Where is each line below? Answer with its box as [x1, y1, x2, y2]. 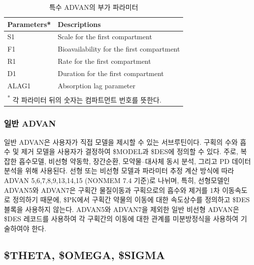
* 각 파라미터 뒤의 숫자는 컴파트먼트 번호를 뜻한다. [7, 93, 161, 105]
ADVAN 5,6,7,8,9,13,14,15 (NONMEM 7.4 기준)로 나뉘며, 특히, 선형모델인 [4, 175, 230, 185]
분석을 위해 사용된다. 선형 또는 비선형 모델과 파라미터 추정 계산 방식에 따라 [4, 165, 234, 176]
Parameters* [7, 19, 51, 29]
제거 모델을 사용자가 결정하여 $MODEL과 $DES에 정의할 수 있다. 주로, [21, 146, 238, 157]
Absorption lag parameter [58, 80, 136, 90]
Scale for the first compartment [58, 31, 152, 42]
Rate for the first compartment [58, 56, 151, 66]
